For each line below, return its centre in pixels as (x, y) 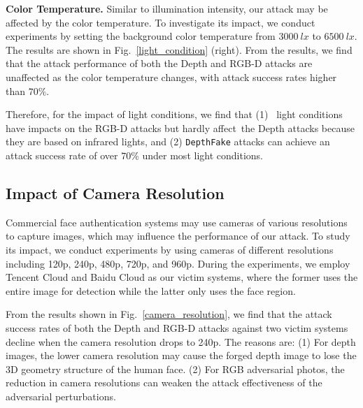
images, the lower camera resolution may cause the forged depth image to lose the (181, 355)
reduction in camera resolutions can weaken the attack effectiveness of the (164, 382)
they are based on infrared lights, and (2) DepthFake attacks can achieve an (168, 141)
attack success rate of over (62, 155)
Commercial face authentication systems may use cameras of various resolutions (177, 222)
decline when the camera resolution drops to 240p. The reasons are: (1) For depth (181, 341)
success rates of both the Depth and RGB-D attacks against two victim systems (177, 327)
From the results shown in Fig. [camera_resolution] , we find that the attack (169, 314)
